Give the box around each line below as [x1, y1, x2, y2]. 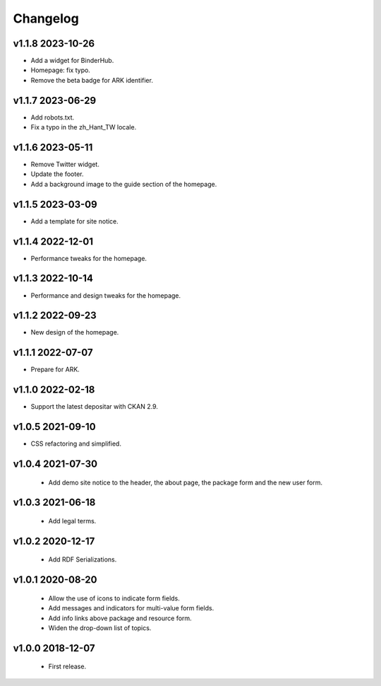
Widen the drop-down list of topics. [48, 623, 152, 632]
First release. [48, 662, 87, 671]
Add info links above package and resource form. [48, 614, 192, 622]
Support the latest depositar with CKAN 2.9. [30, 402, 158, 411]
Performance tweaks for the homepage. [30, 254, 147, 262]
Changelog [13, 11, 79, 26]
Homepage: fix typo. [30, 66, 91, 74]
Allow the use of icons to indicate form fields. [48, 594, 180, 603]
